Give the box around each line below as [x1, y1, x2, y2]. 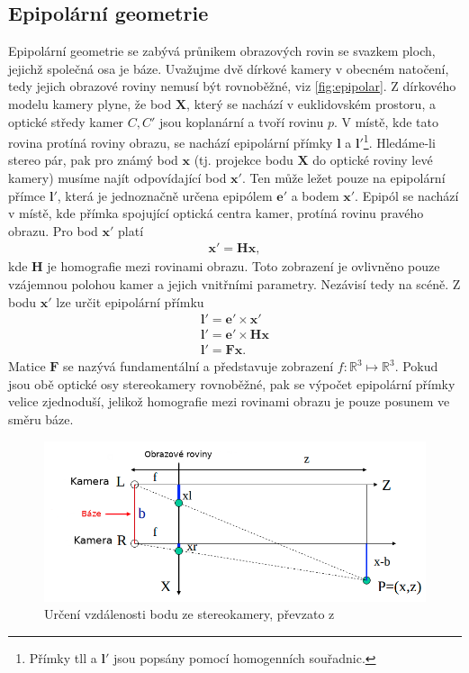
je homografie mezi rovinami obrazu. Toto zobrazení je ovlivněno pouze [47, 257, 440, 276]
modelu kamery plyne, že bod [8, 94, 172, 113]
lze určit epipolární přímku [56, 292, 204, 311]
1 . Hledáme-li [363, 131, 436, 151]
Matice [8, 357, 46, 376]
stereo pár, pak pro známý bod [8, 150, 178, 169]
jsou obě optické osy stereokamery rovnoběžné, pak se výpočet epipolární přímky [8, 374, 455, 393]
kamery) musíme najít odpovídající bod [8, 168, 227, 187]
